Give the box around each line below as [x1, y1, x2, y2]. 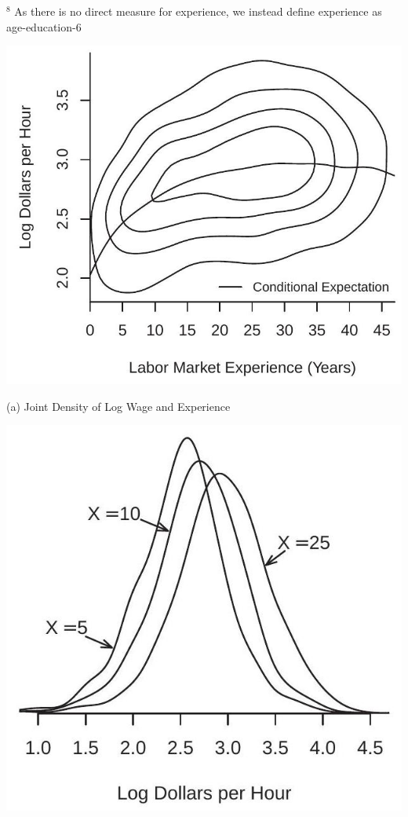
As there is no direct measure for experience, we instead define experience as [14, 3, 382, 19]
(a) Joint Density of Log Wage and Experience [6, 398, 231, 414]
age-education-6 [6, 18, 82, 35]
